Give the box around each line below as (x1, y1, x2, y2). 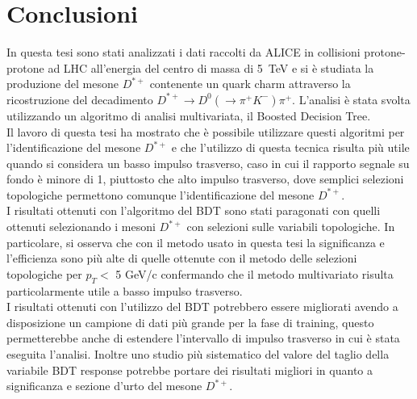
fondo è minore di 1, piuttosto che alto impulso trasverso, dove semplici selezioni (6, 170, 404, 187)
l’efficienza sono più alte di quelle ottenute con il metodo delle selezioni (6, 250, 357, 267)
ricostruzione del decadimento (6, 90, 153, 107)
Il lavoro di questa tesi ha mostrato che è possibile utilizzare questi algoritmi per (6, 123, 405, 140)
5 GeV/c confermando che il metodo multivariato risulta (115, 265, 394, 282)
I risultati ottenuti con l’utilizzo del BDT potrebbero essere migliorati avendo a (6, 298, 398, 315)
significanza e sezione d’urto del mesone (6, 377, 202, 394)
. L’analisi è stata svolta (292, 90, 411, 107)
